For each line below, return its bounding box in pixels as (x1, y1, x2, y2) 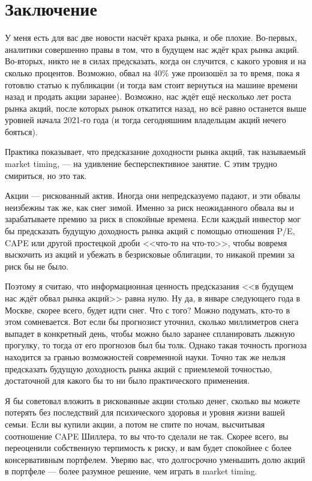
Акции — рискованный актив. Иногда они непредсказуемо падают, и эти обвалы (5, 189, 301, 202)
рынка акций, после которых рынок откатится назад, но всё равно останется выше (5, 101, 307, 114)
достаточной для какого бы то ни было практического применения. (5, 374, 250, 387)
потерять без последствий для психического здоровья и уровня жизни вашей (5, 406, 285, 419)
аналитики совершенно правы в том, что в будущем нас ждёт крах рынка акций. (5, 43, 299, 55)
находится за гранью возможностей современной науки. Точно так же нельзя (5, 350, 286, 363)
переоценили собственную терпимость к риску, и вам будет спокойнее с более (5, 441, 292, 454)
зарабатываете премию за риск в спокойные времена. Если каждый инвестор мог (5, 213, 301, 225)
